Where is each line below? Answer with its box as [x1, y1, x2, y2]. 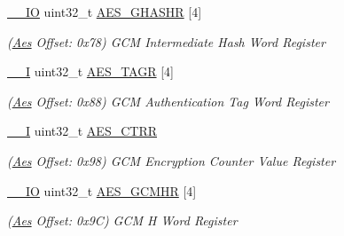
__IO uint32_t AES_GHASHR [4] [7, 3, 202, 20]
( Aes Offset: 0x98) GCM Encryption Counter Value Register [7, 151, 336, 169]
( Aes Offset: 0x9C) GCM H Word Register [7, 211, 238, 230]
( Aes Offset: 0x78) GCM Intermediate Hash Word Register [7, 32, 325, 51]
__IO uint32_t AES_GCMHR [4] [7, 181, 197, 200]
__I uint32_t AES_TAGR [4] [7, 62, 174, 81]
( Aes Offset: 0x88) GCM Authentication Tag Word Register [7, 91, 329, 110]
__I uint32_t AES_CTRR [7, 122, 158, 140]
